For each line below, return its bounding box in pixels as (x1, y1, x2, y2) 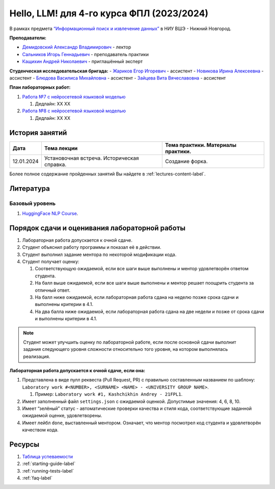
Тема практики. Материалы (165, 141, 237, 148)
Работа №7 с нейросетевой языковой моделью (22, 93, 126, 99)
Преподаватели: (9, 35, 47, 41)
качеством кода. (22, 427, 59, 433)
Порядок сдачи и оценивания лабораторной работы (9, 223, 186, 232)
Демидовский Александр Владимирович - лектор (22, 44, 131, 50)
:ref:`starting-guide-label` (22, 460, 76, 467)
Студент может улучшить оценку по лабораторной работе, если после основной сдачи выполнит (23, 339, 236, 345)
